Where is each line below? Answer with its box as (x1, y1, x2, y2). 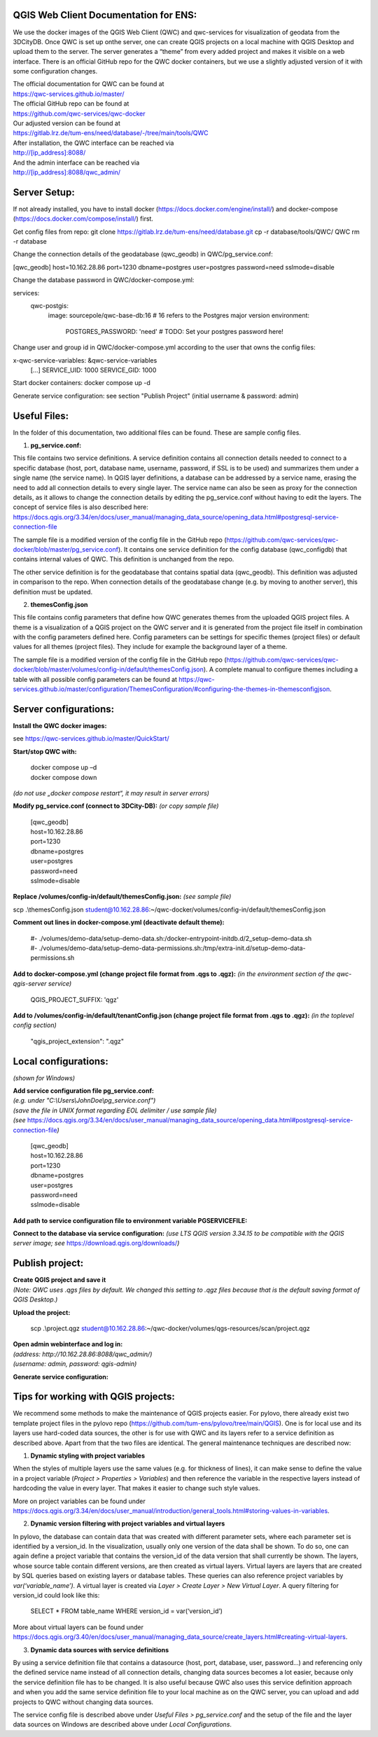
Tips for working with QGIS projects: (13, 1390, 175, 1403)
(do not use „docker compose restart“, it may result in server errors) (13, 788, 210, 797)
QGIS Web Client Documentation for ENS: (13, 9, 197, 21)
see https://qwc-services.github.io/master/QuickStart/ (13, 734, 169, 743)
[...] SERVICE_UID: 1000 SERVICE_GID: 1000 (30, 365, 157, 374)
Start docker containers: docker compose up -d (13, 379, 150, 387)
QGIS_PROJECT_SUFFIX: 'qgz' (30, 995, 119, 1004)
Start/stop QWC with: (13, 747, 77, 755)
